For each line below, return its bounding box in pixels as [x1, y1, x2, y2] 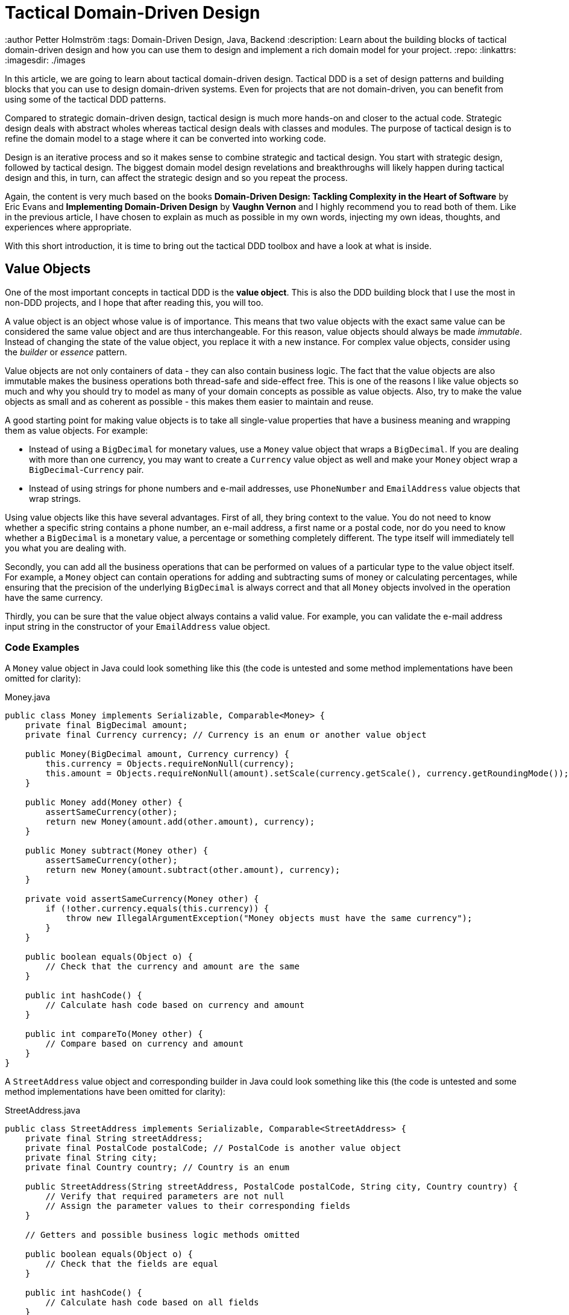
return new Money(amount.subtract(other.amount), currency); [45, 865, 341, 875]
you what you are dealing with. [5, 542, 127, 553]
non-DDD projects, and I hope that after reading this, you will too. [5, 297, 263, 308]
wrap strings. [29, 493, 81, 504]
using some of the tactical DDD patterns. [5, 93, 166, 104]
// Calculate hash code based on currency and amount [45, 1000, 305, 1010]
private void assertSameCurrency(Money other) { [25, 894, 259, 904]
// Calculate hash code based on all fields [45, 1298, 259, 1308]
